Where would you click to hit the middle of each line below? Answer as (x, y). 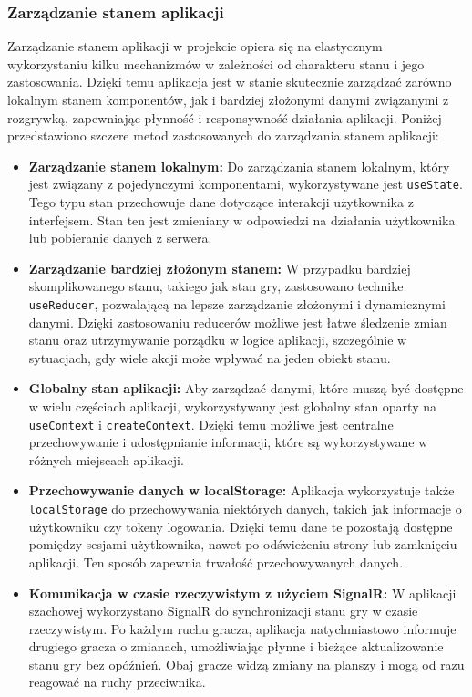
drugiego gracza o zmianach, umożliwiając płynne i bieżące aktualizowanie (236, 646)
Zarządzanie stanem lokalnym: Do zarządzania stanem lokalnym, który (239, 166)
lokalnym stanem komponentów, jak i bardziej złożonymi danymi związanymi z (228, 99)
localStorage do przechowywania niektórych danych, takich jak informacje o (245, 509)
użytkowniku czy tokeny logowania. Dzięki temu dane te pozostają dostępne (241, 526)
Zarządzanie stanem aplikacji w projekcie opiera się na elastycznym (195, 46)
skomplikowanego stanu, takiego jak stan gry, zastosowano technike (216, 286)
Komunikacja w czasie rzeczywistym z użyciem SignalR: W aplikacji (242, 593)
